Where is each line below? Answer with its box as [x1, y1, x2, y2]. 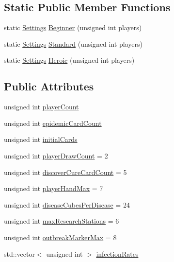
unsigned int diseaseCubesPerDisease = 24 [4, 199, 130, 210]
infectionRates [96, 248, 139, 259]
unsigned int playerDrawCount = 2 [4, 150, 108, 160]
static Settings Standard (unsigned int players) [4, 38, 142, 49]
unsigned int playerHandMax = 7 [4, 183, 103, 193]
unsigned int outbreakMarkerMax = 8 [4, 232, 117, 242]
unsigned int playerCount [4, 102, 79, 112]
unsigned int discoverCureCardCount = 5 [4, 167, 127, 177]
